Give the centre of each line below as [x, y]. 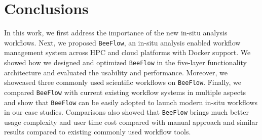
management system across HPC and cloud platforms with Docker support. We [127, 52]
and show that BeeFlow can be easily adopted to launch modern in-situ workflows [131, 102]
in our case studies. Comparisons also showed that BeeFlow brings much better [126, 112]
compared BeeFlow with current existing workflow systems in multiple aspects [125, 92]
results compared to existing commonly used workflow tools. [98, 132]
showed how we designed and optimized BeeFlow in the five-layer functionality [125, 62]
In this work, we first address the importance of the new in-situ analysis [116, 33]
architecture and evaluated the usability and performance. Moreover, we [116, 72]
